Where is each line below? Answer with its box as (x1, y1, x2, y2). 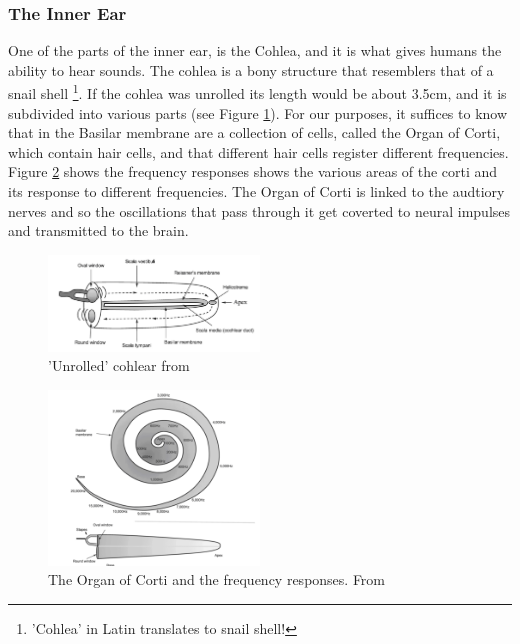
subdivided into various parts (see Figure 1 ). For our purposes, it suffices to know (8, 102, 508, 123)
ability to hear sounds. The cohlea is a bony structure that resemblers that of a (8, 59, 494, 80)
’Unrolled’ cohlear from (48, 355, 190, 376)
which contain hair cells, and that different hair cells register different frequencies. (8, 141, 509, 162)
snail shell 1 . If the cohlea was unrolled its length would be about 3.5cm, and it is (8, 80, 507, 104)
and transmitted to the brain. (8, 220, 189, 241)
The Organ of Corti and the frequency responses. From (48, 569, 386, 590)
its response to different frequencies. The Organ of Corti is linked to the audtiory (8, 181, 505, 202)
